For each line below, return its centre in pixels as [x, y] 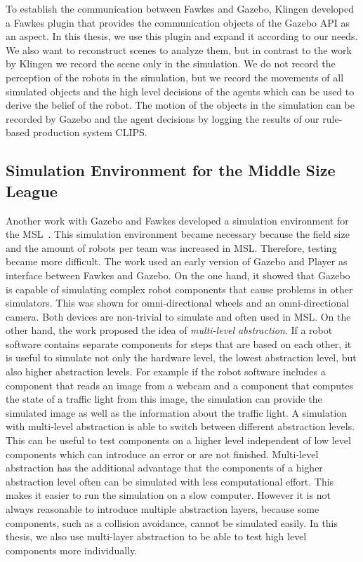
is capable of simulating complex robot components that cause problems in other [179, 289]
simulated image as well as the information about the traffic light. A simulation [177, 412]
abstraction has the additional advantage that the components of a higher [164, 468]
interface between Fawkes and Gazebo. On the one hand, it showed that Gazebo [178, 275]
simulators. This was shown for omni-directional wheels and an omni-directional [178, 303]
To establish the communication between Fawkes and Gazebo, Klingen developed [180, 8]
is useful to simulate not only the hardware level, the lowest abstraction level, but [181, 357]
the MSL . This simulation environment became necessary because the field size [178, 234]
